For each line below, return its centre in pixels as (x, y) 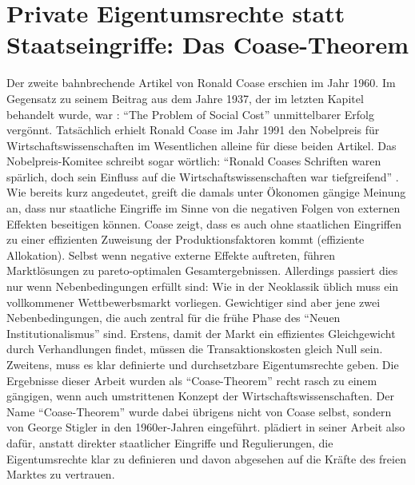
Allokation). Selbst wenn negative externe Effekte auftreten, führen (171, 254)
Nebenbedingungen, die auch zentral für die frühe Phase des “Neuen (174, 318)
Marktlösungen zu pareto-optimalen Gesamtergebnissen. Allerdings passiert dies (202, 270)
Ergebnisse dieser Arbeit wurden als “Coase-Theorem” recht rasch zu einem (192, 380)
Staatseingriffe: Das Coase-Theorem (208, 44)
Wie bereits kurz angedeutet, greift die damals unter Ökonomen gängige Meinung (206, 192)
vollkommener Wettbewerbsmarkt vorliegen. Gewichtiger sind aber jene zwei (194, 302)
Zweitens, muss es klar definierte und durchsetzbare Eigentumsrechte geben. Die (203, 364)
